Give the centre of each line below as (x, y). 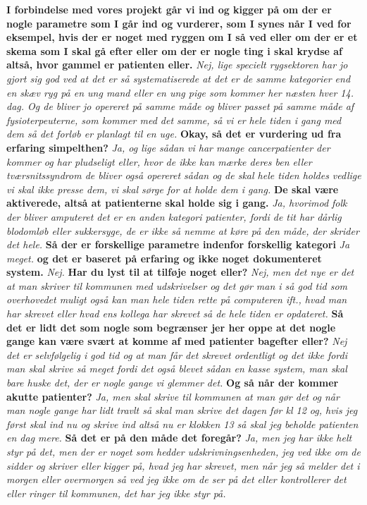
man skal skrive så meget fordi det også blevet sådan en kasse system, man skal (177, 369)
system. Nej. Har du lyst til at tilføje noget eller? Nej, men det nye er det (180, 272)
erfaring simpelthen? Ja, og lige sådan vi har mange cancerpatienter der (168, 147)
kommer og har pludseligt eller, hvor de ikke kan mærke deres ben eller (159, 161)
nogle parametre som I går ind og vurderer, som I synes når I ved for (179, 23)
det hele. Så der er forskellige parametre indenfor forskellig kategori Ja (178, 244)
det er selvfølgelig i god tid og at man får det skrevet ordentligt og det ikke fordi (177, 354)
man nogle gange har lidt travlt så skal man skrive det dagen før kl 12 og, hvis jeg (182, 410)
